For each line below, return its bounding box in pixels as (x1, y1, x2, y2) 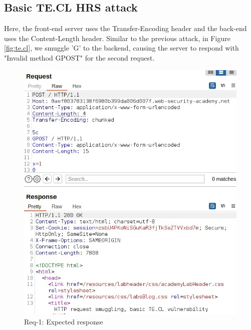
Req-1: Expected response (24, 316, 103, 326)
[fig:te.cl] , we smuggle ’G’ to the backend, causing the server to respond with (4, 43, 239, 53)
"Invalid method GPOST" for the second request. (4, 52, 155, 63)
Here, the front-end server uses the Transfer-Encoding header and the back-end (4, 23, 247, 34)
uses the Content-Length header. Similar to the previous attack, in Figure (4, 33, 230, 43)
